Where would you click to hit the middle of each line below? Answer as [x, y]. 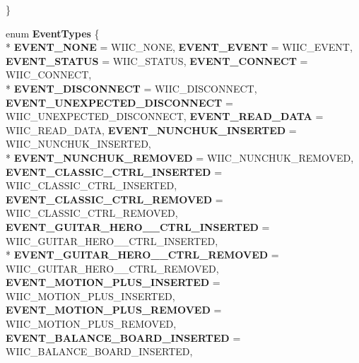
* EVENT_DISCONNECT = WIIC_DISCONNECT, [131, 88]
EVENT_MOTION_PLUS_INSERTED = [113, 282]
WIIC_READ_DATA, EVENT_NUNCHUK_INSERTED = [151, 130]
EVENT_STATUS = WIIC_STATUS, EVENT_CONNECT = [157, 60]
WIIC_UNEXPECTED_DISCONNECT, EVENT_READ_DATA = [165, 116]
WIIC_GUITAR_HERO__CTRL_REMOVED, [112, 268]
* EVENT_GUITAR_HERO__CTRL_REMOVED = [142, 255]
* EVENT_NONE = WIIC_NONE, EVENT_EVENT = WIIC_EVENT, [179, 47]
